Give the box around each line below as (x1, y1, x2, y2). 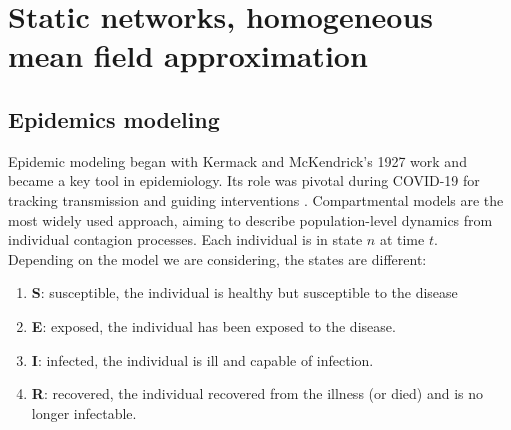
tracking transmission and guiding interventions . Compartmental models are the (8, 189, 504, 210)
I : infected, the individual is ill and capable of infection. (31, 349, 374, 370)
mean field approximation (8, 35, 368, 76)
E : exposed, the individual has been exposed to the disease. (31, 315, 396, 336)
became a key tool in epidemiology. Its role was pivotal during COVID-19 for (8, 170, 480, 191)
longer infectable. (31, 402, 137, 423)
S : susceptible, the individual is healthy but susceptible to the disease (31, 282, 458, 303)
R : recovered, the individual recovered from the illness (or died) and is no (31, 383, 484, 404)
